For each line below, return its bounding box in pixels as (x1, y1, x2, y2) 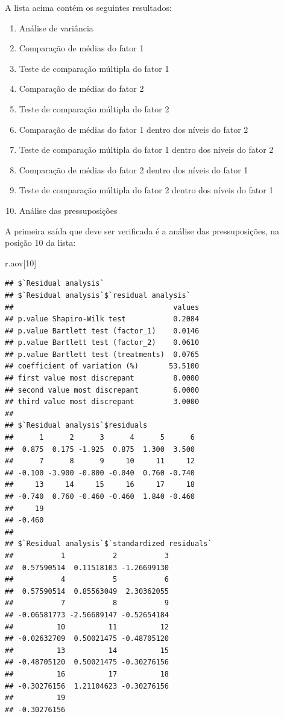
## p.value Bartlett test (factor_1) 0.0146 (5, 326, 200, 335)
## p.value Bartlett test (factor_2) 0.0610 (5, 338, 200, 347)
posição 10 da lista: (5, 236, 76, 249)
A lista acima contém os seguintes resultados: (5, 1, 172, 13)
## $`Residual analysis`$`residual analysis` (5, 291, 191, 300)
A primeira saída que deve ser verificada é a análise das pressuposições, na (5, 224, 279, 237)
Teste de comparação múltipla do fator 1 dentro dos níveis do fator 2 (19, 143, 274, 156)
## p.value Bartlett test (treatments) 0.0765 (5, 350, 200, 359)
